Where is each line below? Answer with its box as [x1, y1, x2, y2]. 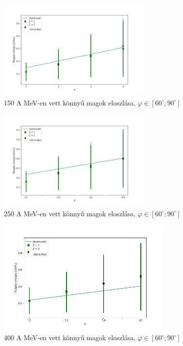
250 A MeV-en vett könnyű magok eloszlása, [4, 208, 136, 218]
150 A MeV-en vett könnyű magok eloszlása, [4, 97, 136, 107]
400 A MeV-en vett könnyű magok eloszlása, [4, 332, 136, 343]
